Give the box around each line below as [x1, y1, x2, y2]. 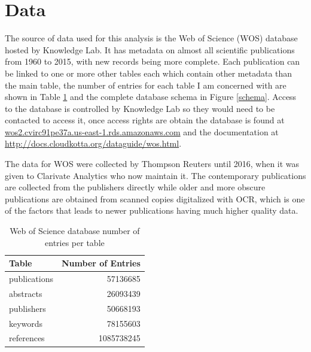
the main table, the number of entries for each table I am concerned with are [5, 78, 286, 91]
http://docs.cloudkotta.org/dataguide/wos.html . [5, 137, 182, 150]
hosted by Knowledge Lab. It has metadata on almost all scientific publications [5, 43, 295, 56]
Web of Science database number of [10, 224, 140, 237]
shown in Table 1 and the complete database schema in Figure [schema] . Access [5, 90, 297, 103]
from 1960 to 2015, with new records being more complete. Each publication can [5, 55, 300, 68]
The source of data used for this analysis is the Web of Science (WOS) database [5, 32, 298, 44]
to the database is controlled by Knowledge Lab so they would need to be [5, 102, 275, 114]
